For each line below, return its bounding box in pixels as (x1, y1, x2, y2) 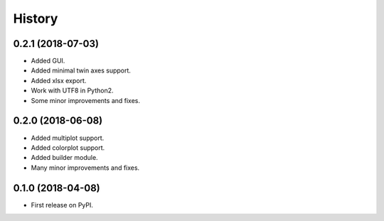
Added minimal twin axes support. (31, 66, 132, 75)
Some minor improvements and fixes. (31, 96, 141, 104)
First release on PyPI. (31, 200, 94, 209)
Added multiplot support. (31, 134, 105, 142)
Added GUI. (31, 57, 65, 65)
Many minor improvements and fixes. (31, 163, 140, 172)
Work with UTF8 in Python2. (31, 86, 114, 95)
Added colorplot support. (31, 143, 105, 152)
